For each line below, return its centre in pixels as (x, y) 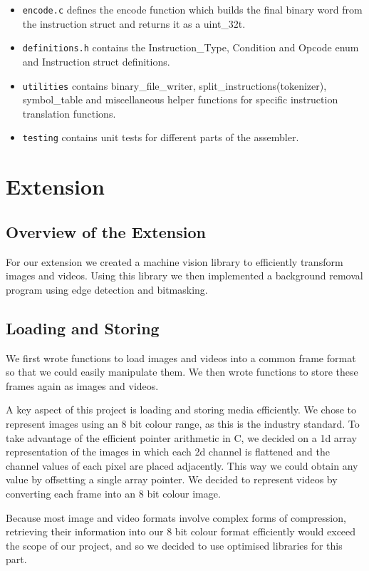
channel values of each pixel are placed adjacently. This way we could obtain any (182, 465)
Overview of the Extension (106, 231)
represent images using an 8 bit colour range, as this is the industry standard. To (183, 423)
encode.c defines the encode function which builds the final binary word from (192, 9)
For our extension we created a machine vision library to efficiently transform (175, 261)
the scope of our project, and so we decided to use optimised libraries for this (174, 545)
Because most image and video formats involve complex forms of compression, (176, 517)
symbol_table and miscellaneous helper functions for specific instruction (180, 99)
